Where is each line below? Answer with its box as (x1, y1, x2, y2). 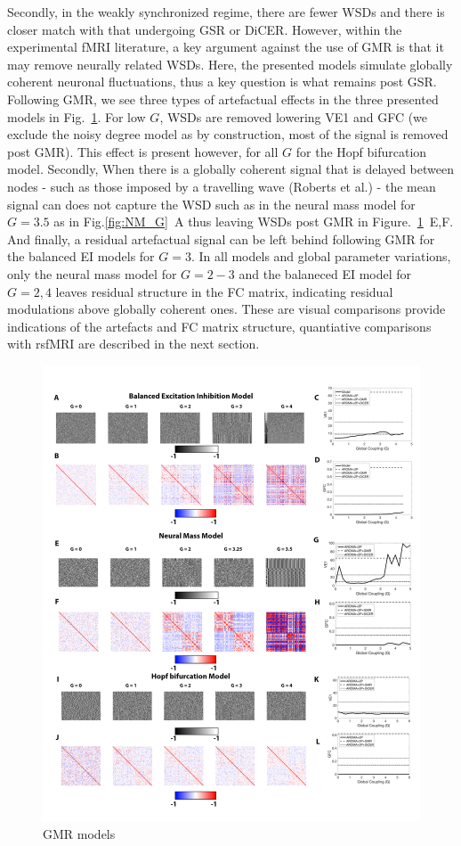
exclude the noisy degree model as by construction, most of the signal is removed (7, 125, 449, 144)
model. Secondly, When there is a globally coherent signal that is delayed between (7, 160, 454, 178)
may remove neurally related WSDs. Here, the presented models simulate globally (7, 54, 453, 73)
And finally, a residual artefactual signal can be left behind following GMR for (7, 229, 435, 248)
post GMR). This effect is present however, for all (7, 142, 279, 160)
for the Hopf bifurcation (295, 142, 427, 160)
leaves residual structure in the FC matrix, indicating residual (55, 282, 393, 300)
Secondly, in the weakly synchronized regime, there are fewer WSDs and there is (7, 3, 445, 21)
